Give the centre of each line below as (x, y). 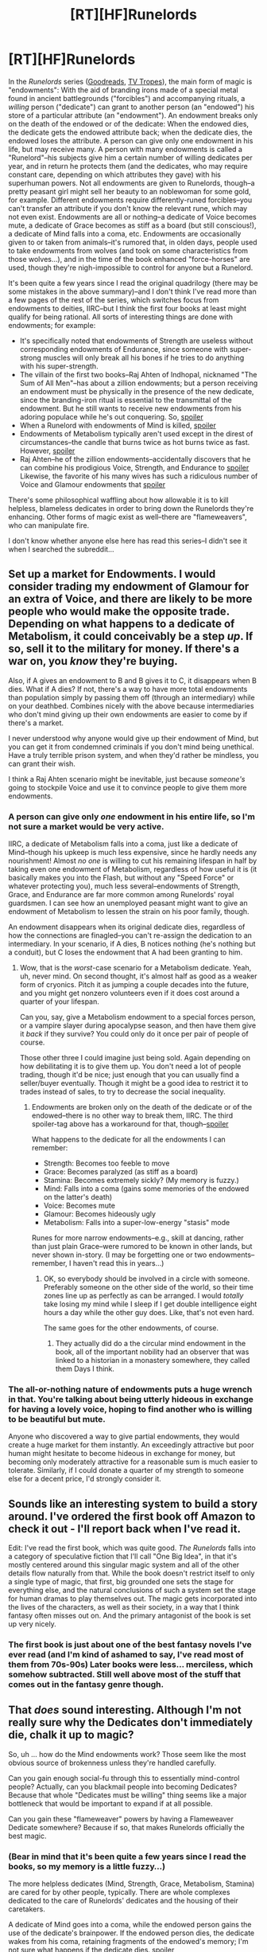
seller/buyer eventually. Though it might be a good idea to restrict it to (134, 1083)
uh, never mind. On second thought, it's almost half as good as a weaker (138, 976)
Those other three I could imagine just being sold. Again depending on (135, 1058)
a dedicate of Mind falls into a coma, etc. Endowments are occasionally (125, 233)
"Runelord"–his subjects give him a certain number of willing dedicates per (130, 158)
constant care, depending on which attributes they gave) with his (114, 174)
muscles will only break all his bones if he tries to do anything (143, 357)
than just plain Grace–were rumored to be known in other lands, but (142, 1247)
